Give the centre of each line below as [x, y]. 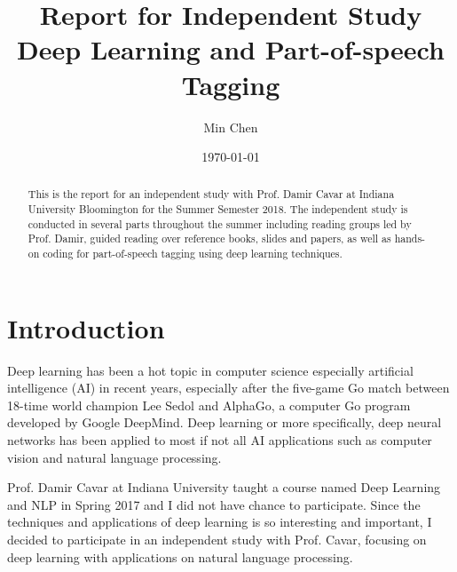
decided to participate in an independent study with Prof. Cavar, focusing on [217, 540]
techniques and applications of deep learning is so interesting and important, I [220, 522]
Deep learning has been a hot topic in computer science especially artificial [210, 370]
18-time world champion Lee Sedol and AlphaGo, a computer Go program [209, 405]
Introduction [86, 327]
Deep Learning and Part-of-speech [231, 49]
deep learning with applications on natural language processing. [180, 556]
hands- [410, 238]
